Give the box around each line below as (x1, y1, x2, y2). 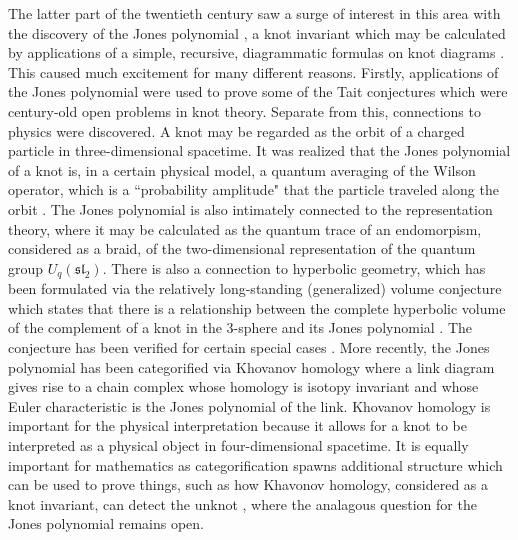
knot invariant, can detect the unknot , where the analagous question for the (8, 493, 477, 514)
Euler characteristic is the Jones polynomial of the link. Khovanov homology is (8, 395, 491, 416)
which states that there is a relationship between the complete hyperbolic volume (8, 297, 506, 318)
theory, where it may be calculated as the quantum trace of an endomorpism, (8, 218, 482, 239)
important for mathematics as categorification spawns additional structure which (8, 454, 503, 475)
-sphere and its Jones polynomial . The (233, 317, 473, 338)
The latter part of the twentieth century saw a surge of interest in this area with (8, 3, 501, 23)
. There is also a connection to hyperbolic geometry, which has (102, 257, 486, 278)
